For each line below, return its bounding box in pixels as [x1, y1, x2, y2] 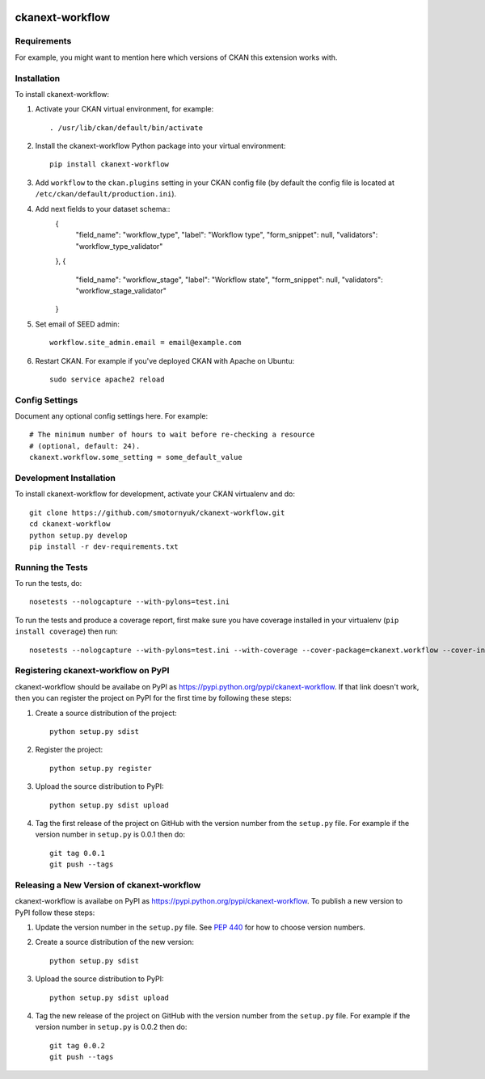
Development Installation [15, 473, 116, 484]
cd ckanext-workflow [29, 520, 111, 529]
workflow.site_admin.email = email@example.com [49, 338, 242, 348]
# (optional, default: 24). [29, 441, 141, 450]
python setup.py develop [29, 530, 128, 540]
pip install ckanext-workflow [49, 160, 170, 169]
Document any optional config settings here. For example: [15, 411, 209, 421]
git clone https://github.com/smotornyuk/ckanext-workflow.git [29, 508, 285, 517]
